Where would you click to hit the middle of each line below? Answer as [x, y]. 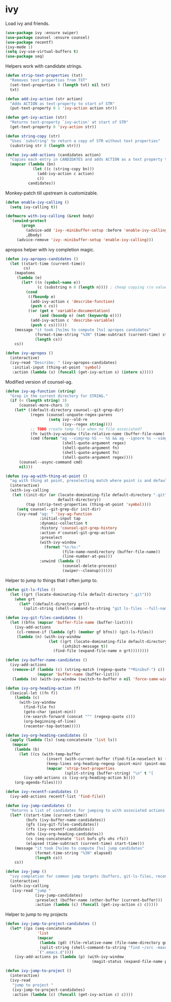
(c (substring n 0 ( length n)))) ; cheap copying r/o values [103, 287]
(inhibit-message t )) [85, 646]
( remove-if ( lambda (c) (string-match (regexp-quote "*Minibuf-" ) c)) [89, 670]
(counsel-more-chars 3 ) [44, 406]
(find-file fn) [40, 707]
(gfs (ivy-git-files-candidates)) [62, 825]
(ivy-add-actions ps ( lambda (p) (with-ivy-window [69, 957]
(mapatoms [25, 273]
